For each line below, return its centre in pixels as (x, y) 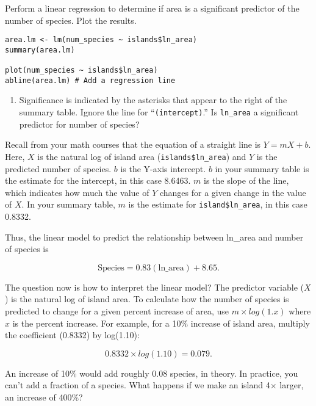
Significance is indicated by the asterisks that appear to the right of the (153, 100)
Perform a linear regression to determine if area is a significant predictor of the (152, 8)
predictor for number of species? (79, 124)
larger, (292, 385)
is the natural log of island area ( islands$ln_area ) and (142, 156)
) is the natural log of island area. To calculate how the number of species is (147, 299)
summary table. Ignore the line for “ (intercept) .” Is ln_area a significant (159, 112)
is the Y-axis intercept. (163, 168)
